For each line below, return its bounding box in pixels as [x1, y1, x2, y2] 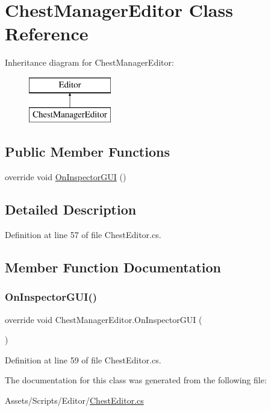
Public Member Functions [5, 142, 170, 161]
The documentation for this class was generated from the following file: [5, 374, 267, 386]
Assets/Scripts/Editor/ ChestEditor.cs [5, 394, 144, 407]
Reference [5, 21, 89, 46]
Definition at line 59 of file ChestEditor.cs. [5, 353, 161, 366]
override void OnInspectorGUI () [5, 171, 126, 183]
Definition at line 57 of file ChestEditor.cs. [5, 228, 161, 241]
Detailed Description [5, 200, 137, 219]
